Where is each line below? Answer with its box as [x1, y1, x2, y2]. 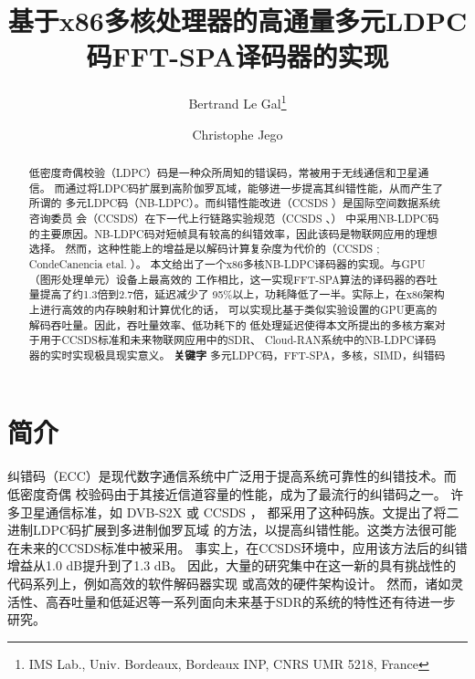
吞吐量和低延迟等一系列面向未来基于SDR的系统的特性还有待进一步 [58, 591, 456, 611]
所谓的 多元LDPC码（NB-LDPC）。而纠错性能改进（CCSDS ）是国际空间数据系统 [28, 195, 440, 211]
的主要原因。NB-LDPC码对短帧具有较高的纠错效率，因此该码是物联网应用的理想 [28, 225, 438, 241]
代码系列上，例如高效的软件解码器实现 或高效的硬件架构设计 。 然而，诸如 [7, 573, 451, 592]
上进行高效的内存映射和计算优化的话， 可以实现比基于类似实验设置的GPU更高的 [28, 301, 438, 317]
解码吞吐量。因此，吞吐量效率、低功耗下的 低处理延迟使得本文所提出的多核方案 [28, 317, 435, 332]
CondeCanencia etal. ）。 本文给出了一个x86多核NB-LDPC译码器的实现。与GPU [28, 256, 426, 271]
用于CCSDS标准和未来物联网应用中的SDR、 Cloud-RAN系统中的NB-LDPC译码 [39, 332, 437, 348]
